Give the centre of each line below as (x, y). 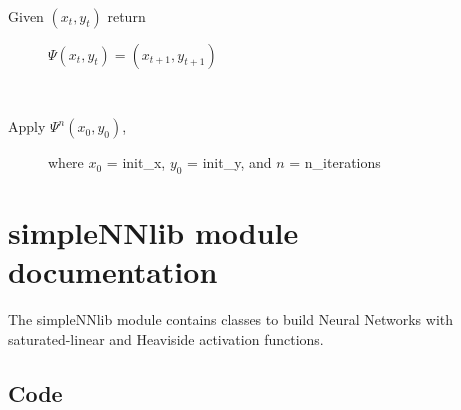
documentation (113, 271)
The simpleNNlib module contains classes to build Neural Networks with (231, 319)
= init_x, (136, 162)
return (126, 15)
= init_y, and (229, 162)
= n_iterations (335, 162)
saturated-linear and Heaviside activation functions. (166, 338)
